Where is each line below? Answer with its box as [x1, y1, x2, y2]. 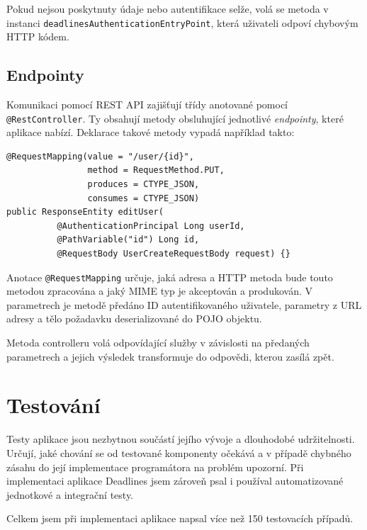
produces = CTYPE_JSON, [87, 179, 200, 190]
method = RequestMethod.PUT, [87, 165, 225, 176]
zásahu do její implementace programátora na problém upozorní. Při [6, 459, 304, 474]
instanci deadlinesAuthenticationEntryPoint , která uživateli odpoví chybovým [6, 15, 358, 30]
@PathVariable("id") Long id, [57, 235, 200, 245]
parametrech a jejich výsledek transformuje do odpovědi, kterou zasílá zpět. [6, 349, 334, 363]
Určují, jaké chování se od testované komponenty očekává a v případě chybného [6, 445, 351, 460]
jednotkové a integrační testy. [6, 487, 134, 502]
